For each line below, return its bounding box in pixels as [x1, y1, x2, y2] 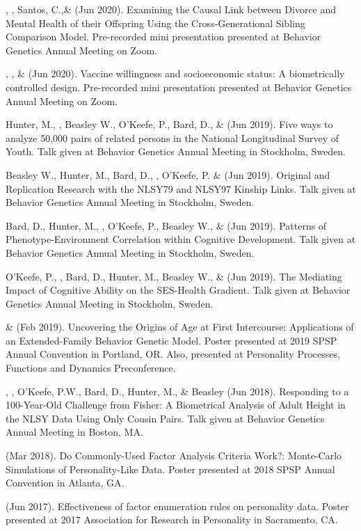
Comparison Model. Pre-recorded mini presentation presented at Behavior [6, 29, 321, 44]
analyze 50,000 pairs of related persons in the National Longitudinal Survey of [6, 130, 339, 145]
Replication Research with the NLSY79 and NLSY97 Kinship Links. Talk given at [6, 181, 356, 196]
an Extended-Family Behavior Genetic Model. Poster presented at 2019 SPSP [6, 333, 337, 347]
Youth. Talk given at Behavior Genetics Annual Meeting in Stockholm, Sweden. [6, 144, 346, 159]
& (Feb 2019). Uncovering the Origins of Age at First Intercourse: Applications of [6, 319, 354, 334]
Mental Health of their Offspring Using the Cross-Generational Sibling [6, 15, 305, 30]
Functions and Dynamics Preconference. [6, 360, 176, 375]
